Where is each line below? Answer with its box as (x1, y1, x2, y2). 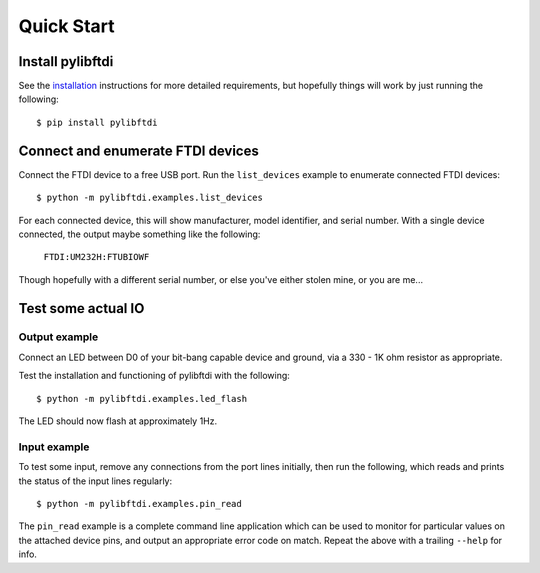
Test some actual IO (18, 300, 145, 317)
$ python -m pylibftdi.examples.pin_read (36, 498, 242, 509)
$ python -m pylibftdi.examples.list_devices (36, 192, 264, 204)
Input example (18, 440, 90, 454)
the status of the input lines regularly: (18, 475, 173, 487)
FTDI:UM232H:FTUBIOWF (43, 251, 150, 263)
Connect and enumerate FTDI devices (18, 142, 259, 159)
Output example (18, 330, 99, 344)
